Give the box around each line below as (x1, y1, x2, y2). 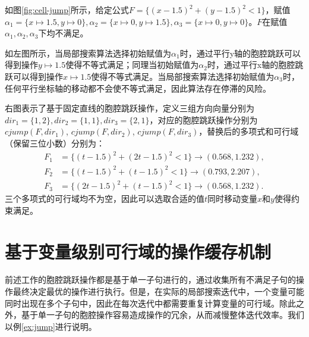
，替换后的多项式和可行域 (198, 125, 299, 138)
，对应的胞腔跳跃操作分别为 (149, 113, 258, 126)
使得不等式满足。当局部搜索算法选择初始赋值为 (91, 70, 275, 82)
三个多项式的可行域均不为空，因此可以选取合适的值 (5, 192, 204, 205)
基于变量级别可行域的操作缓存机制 (5, 239, 272, 263)
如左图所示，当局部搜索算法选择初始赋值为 (5, 46, 171, 59)
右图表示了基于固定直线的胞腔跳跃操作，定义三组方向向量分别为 (5, 102, 254, 114)
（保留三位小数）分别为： (5, 136, 105, 149)
